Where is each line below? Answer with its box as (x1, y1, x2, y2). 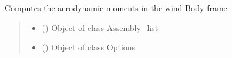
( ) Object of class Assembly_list (42, 21, 159, 33)
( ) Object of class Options (42, 41, 136, 53)
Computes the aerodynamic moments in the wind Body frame (5, 2, 227, 13)
